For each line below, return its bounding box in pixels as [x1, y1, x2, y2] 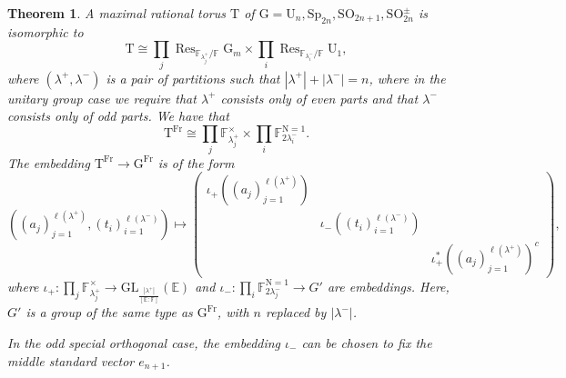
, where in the [369, 68, 446, 87]
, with [217, 303, 249, 322]
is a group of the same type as [25, 303, 193, 322]
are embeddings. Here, [327, 276, 450, 295]
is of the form [157, 153, 235, 172]
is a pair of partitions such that [106, 68, 280, 87]
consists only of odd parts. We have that [7, 106, 229, 125]
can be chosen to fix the [301, 333, 432, 352]
